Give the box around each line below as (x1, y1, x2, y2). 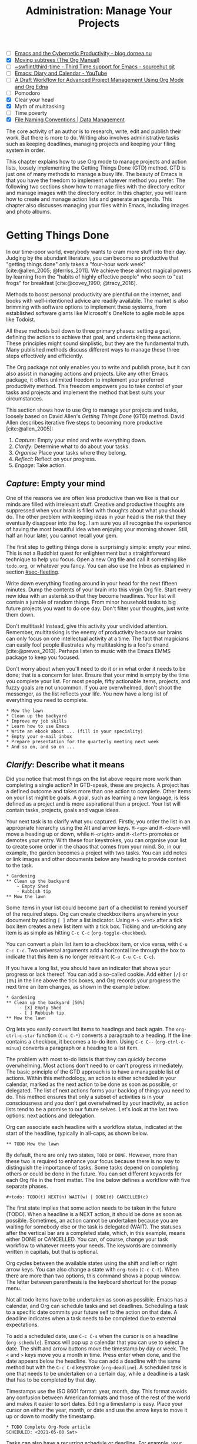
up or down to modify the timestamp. (6, 1413, 96, 1420)
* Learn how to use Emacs (6, 723, 69, 729)
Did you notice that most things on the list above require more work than (6, 776, 181, 783)
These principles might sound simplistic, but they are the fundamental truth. (6, 340, 190, 347)
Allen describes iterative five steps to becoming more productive (6, 419, 163, 426)
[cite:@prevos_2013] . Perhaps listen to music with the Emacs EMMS (6, 647, 171, 654)
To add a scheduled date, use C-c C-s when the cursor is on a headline (6, 1333, 178, 1340)
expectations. (6, 1321, 39, 1329)
